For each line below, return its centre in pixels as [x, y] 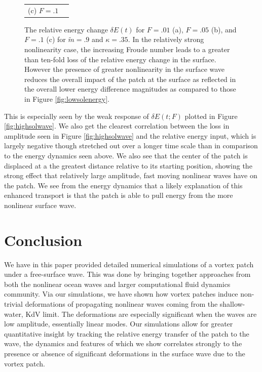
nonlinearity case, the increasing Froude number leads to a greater [127, 49]
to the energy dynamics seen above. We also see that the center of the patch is [126, 155]
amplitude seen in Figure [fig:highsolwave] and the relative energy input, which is [130, 135]
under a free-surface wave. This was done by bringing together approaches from [127, 274]
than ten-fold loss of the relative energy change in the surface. [120, 59]
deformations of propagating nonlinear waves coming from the [121, 304]
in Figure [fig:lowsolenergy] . [67, 99]
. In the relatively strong [166, 39]
